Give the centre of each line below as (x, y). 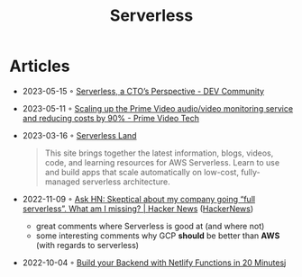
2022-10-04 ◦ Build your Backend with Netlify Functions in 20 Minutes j (154, 263)
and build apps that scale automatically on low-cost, (142, 172)
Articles (40, 66)
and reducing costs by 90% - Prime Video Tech (111, 118)
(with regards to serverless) (87, 245)
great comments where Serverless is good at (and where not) (150, 226)
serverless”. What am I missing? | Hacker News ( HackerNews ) (138, 209)
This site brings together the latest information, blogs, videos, (159, 153)
